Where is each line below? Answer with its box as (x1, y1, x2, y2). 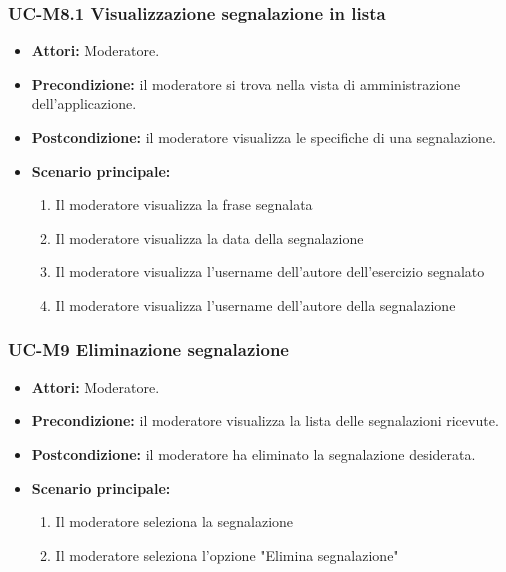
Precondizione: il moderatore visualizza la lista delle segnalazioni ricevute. (31, 410, 499, 431)
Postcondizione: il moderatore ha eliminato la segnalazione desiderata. (31, 443, 476, 464)
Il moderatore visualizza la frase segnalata (55, 194, 313, 215)
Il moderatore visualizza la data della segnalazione (55, 227, 364, 248)
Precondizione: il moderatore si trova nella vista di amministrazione (31, 73, 461, 94)
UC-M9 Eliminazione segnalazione (8, 337, 289, 362)
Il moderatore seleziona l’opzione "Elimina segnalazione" (55, 544, 399, 565)
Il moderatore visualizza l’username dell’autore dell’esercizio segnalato (55, 261, 485, 282)
